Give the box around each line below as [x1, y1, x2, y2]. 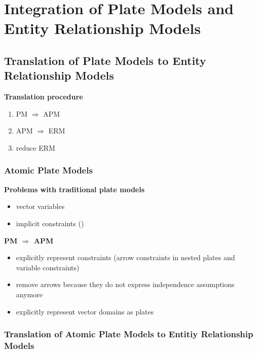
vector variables [16, 201, 65, 211]
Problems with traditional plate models [4, 184, 145, 194]
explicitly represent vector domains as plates [16, 306, 154, 316]
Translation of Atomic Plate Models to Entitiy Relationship [4, 328, 253, 340]
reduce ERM [16, 142, 55, 153]
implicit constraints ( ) [16, 218, 84, 228]
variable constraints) [16, 262, 80, 272]
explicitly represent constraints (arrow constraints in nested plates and [16, 252, 235, 263]
